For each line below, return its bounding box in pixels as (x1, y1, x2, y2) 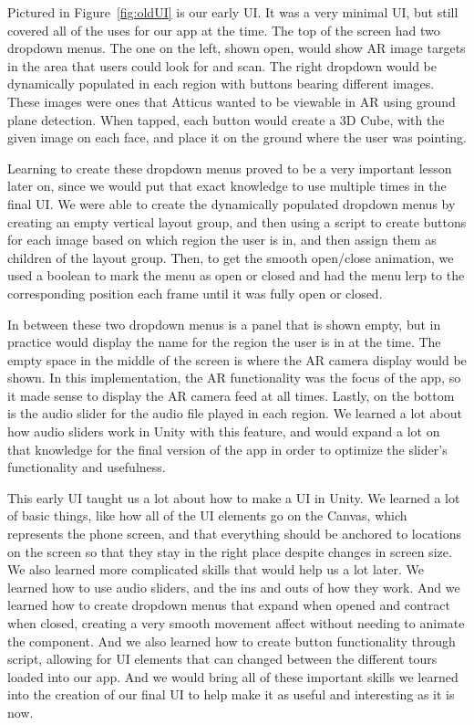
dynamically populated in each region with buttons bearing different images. (7, 74, 435, 93)
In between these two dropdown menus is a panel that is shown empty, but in (7, 314, 441, 333)
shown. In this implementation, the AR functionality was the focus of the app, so (7, 368, 461, 387)
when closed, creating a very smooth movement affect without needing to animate (7, 614, 465, 632)
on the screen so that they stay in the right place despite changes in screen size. (7, 541, 452, 561)
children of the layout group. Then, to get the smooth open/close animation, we (7, 247, 454, 267)
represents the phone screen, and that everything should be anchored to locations (7, 524, 461, 543)
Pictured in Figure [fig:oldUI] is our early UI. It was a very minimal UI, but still (7, 3, 459, 21)
